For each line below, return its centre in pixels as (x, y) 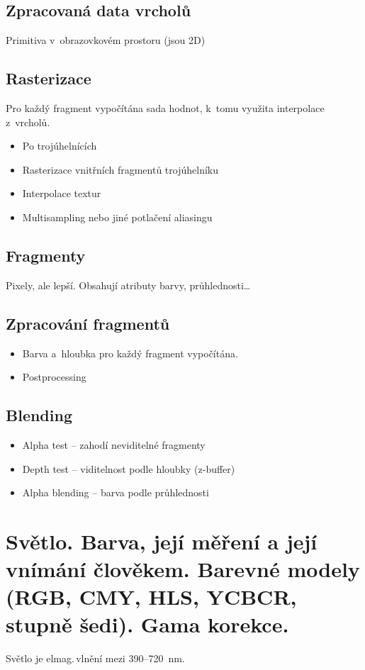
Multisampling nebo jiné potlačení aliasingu (117, 217)
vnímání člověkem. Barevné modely (183, 569)
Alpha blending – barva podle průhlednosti (116, 492)
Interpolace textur (62, 193)
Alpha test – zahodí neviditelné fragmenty (114, 444)
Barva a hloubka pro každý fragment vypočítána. (130, 353)
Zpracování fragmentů (88, 323)
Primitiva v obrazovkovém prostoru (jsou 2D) (106, 40)
